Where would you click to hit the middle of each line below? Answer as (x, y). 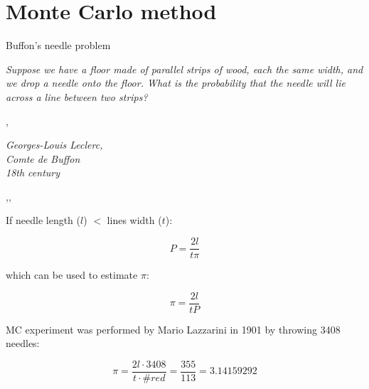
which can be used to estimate (72, 275)
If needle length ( (43, 220)
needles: (23, 343)
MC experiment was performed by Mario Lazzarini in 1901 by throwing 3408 (173, 329)
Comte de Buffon (43, 158)
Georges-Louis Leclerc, (54, 145)
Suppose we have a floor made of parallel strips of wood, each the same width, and (184, 69)
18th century (33, 172)
